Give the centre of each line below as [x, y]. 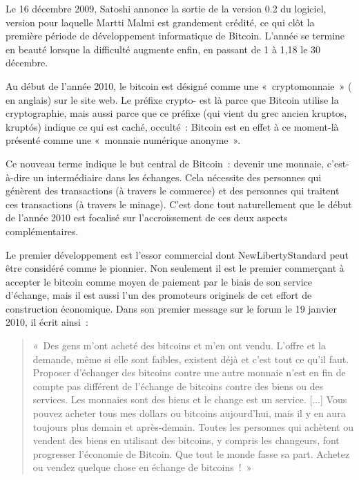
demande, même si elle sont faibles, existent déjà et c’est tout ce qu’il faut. [191, 359]
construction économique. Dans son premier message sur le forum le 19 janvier [171, 308]
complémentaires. [42, 231]
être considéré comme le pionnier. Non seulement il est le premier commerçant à [175, 268]
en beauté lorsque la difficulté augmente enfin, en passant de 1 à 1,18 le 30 [163, 49]
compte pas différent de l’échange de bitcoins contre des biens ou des [178, 386]
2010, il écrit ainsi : [47, 322]
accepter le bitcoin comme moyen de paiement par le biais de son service [159, 281]
